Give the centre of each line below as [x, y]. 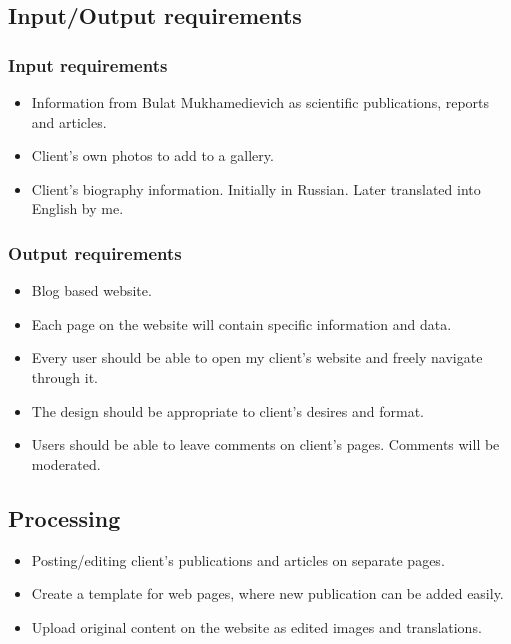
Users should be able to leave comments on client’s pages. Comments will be [265, 444]
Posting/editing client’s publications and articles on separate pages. [238, 559]
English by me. [77, 208]
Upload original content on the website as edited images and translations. [256, 626]
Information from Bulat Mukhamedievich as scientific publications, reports [260, 102]
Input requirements [88, 64]
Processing [64, 517]
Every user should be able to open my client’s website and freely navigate [257, 357]
